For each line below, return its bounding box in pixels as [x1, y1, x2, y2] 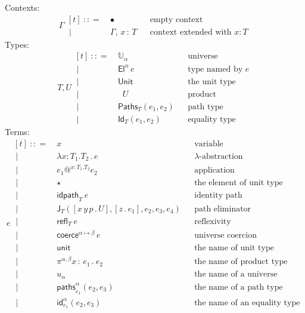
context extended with [150, 27, 232, 36]
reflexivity [194, 217, 231, 226]
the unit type [188, 77, 236, 86]
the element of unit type [194, 179, 283, 188]
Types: [5, 38, 29, 50]
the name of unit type [194, 244, 274, 253]
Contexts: [5, 1, 40, 13]
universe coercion [194, 231, 257, 240]
